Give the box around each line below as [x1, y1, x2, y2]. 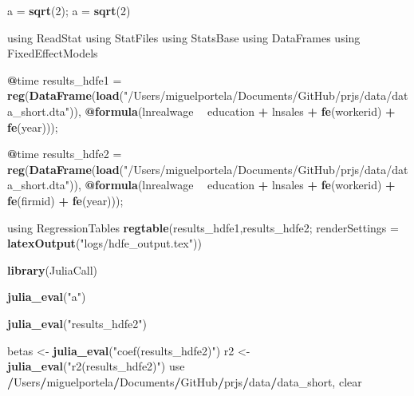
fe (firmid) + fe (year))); [7, 192, 124, 208]
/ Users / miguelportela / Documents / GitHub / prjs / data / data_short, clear [7, 373, 362, 390]
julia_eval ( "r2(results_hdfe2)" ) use [7, 358, 185, 374]
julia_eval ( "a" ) [7, 288, 86, 305]
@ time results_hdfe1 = [7, 71, 122, 88]
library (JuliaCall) [7, 261, 98, 278]
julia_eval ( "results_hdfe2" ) [7, 315, 147, 331]
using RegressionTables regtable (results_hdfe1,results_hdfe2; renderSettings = [7, 219, 399, 236]
